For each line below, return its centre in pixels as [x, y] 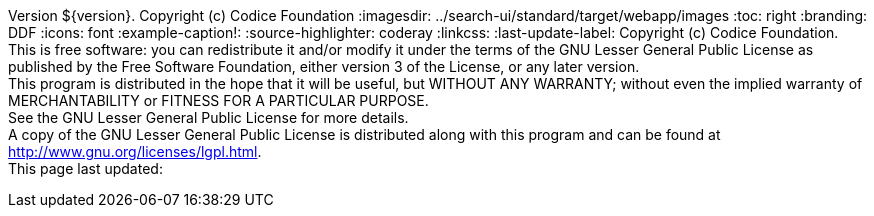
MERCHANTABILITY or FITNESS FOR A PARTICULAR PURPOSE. [218, 100]
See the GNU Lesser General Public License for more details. [208, 117]
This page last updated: [85, 168]
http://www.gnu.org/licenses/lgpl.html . [135, 151]
